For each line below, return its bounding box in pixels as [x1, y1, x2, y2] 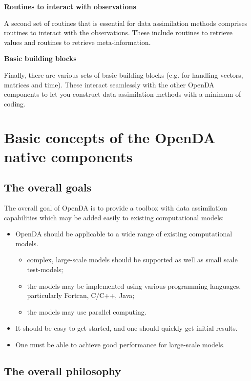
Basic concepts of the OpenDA [4, 127, 215, 147]
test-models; [27, 264, 63, 275]
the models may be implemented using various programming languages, [27, 280, 241, 291]
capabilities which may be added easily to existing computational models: [4, 212, 224, 222]
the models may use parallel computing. [27, 306, 146, 317]
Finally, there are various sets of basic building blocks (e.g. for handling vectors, [4, 69, 243, 80]
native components [4, 146, 133, 166]
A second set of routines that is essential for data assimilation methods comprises [4, 18, 248, 28]
